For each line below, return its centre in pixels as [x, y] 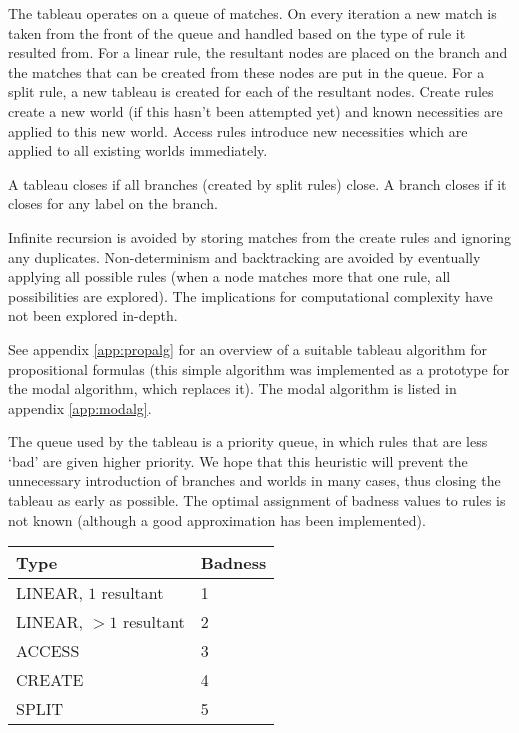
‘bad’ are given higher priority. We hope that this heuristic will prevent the [238, 460]
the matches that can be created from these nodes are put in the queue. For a [246, 71]
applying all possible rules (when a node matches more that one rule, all [229, 276]
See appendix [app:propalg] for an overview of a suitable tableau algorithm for [248, 348]
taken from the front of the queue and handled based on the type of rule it [237, 32]
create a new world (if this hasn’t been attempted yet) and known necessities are [255, 110]
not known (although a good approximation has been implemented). [217, 519]
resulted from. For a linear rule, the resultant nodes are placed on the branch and [258, 52]
